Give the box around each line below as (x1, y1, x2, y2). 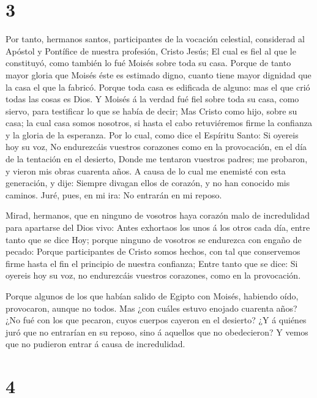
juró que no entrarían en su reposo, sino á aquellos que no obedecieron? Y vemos (6, 325, 308, 338)
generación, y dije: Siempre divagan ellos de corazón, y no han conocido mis (6, 176, 290, 189)
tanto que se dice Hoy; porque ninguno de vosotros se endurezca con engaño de (6, 233, 302, 246)
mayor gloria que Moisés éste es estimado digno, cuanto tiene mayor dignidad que (6, 68, 311, 81)
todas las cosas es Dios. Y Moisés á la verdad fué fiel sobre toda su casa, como (6, 92, 299, 105)
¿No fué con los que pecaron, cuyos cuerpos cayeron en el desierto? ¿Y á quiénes (6, 314, 307, 326)
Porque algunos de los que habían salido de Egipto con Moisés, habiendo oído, (6, 290, 299, 302)
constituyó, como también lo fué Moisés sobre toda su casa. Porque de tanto (6, 56, 291, 69)
